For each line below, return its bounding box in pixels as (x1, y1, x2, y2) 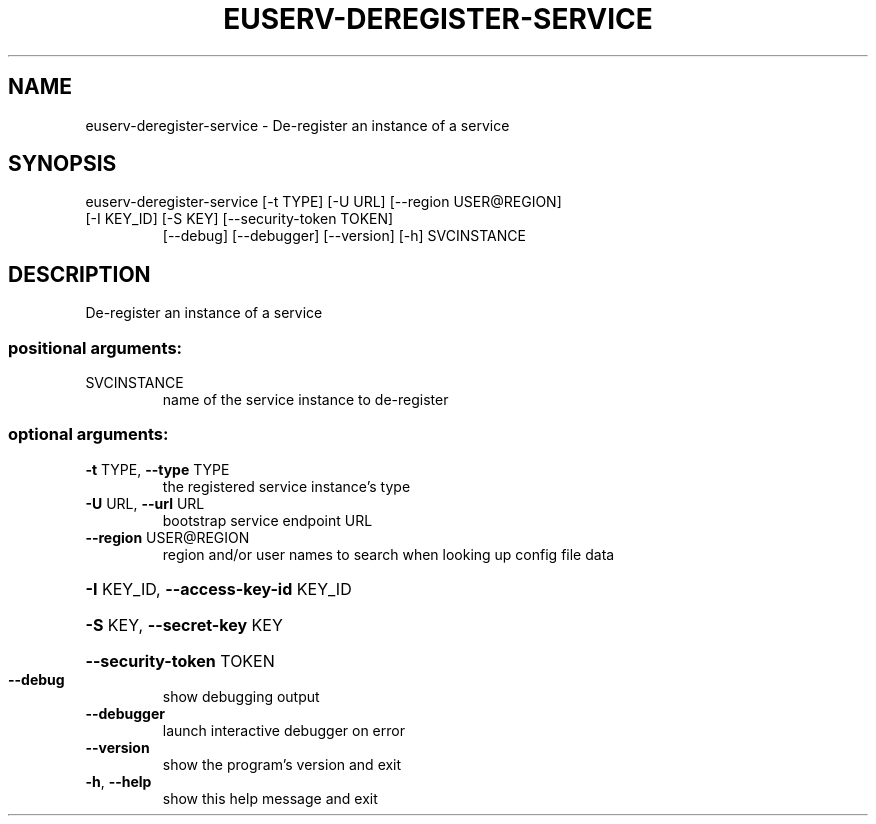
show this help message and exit (162, 789, 378, 807)
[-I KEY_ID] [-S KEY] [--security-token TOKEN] (85, 210, 394, 228)
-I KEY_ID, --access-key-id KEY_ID (85, 578, 352, 599)
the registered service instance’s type (162, 477, 411, 495)
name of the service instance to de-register (162, 391, 449, 409)
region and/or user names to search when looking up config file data (162, 545, 615, 563)
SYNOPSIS (8, 151, 117, 177)
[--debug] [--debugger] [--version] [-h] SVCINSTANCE (162, 227, 526, 245)
